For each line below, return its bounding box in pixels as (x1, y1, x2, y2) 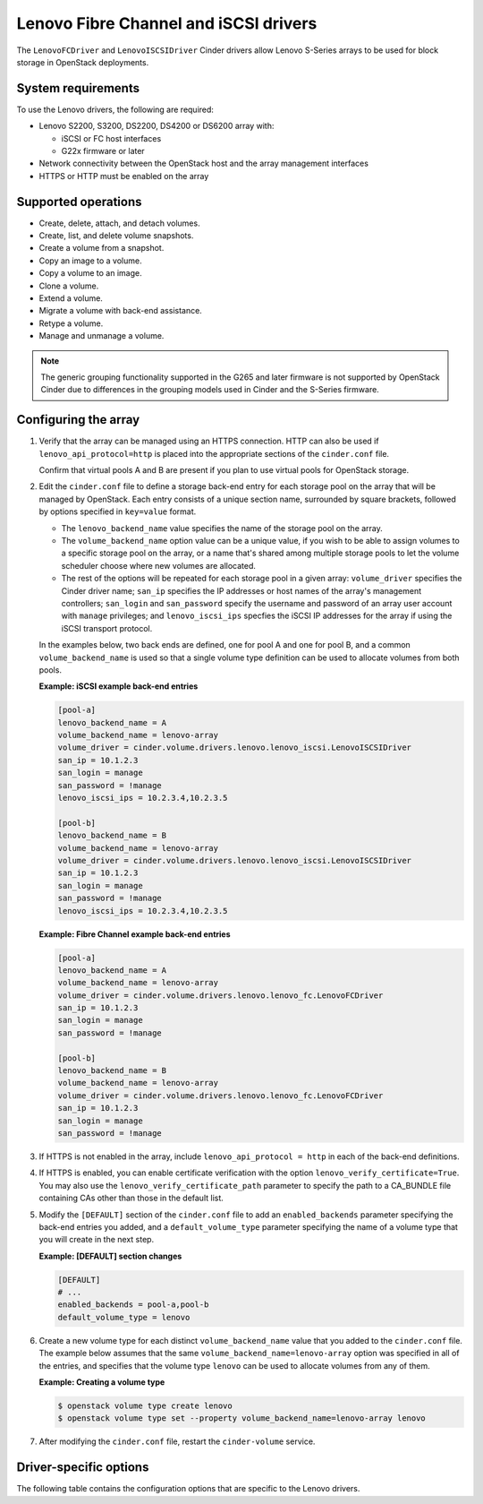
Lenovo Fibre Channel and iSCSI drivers (16, 13, 318, 33)
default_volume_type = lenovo (57, 1312, 191, 1322)
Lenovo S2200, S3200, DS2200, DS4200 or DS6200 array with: (38, 121, 275, 132)
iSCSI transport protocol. (61, 623, 153, 633)
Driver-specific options (16, 1460, 149, 1475)
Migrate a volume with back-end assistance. (38, 305, 203, 316)
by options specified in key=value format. (38, 506, 197, 517)
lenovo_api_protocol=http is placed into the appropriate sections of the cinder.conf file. (38, 448, 389, 459)
